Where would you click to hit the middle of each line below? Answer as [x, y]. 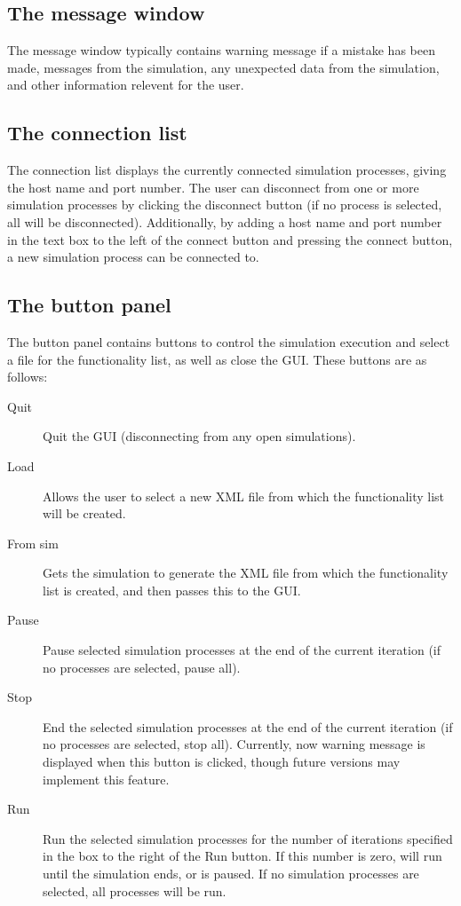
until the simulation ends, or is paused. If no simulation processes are [231, 874]
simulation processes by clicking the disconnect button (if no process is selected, [225, 205]
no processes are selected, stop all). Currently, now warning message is [234, 744]
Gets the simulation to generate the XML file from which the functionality [246, 573]
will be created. [84, 513]
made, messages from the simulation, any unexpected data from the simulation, [223, 67]
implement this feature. [106, 779]
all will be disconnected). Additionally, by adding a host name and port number [225, 221]
